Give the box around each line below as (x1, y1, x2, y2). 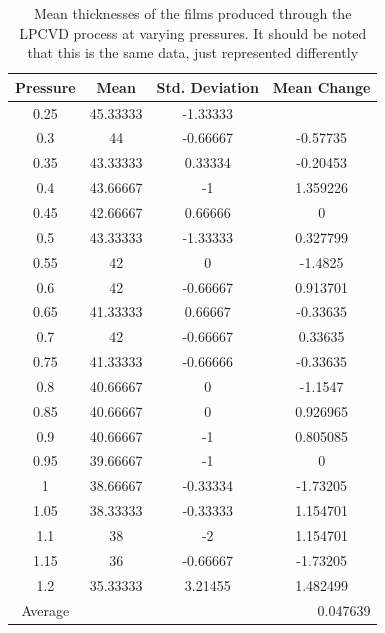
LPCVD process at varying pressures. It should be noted (19, 22, 367, 43)
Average (21, 599, 70, 620)
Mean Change (272, 76, 371, 97)
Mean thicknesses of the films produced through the (34, 3, 352, 23)
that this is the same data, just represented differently (27, 42, 359, 63)
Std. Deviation (156, 76, 259, 97)
